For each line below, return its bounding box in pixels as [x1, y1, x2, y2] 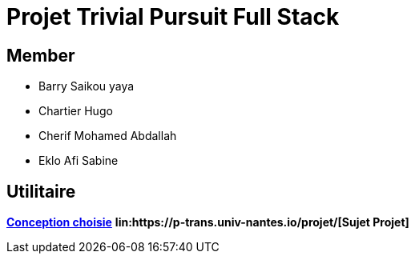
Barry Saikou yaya [38, 79, 135, 94]
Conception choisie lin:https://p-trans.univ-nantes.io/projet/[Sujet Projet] [6, 215, 409, 230]
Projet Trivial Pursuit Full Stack [6, 3, 340, 30]
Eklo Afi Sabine [38, 154, 119, 168]
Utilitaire [6, 181, 76, 202]
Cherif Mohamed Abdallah [38, 129, 177, 143]
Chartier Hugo [38, 104, 113, 118]
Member [6, 45, 75, 66]
